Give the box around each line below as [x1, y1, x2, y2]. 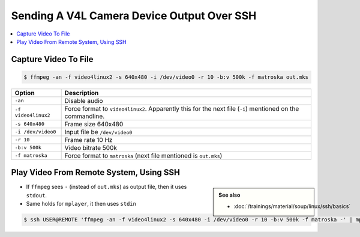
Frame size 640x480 [64, 120, 124, 128]
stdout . [26, 191, 47, 199]
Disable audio [64, 96, 103, 105]
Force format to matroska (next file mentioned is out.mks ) [64, 151, 223, 159]
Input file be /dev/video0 [64, 128, 133, 136]
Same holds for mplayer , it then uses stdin [26, 200, 136, 208]
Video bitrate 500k [64, 143, 117, 152]
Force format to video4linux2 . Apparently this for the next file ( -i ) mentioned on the [64, 104, 299, 112]
